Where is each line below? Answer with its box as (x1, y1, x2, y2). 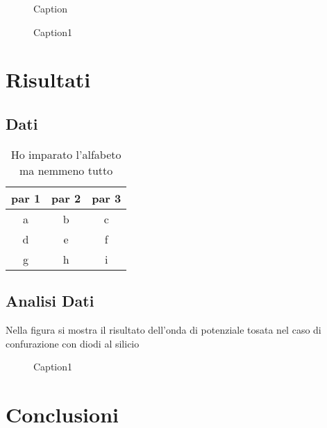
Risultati (6, 65, 91, 94)
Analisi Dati (6, 290, 94, 311)
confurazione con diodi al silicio (6, 336, 140, 350)
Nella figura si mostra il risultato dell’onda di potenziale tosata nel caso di (6, 322, 321, 336)
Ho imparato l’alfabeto (10, 146, 121, 162)
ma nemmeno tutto (19, 162, 113, 178)
